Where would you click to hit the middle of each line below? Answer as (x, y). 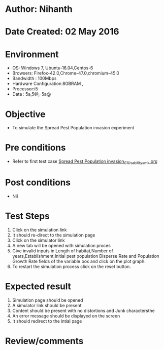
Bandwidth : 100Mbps (34, 78)
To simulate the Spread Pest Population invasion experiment (73, 128)
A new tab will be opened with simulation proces (61, 245)
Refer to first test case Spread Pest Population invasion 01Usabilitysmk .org (85, 162)
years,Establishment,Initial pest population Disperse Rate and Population (86, 256)
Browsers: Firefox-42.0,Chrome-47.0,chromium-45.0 (66, 73)
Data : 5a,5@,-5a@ (32, 94)
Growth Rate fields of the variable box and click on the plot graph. (79, 261)
